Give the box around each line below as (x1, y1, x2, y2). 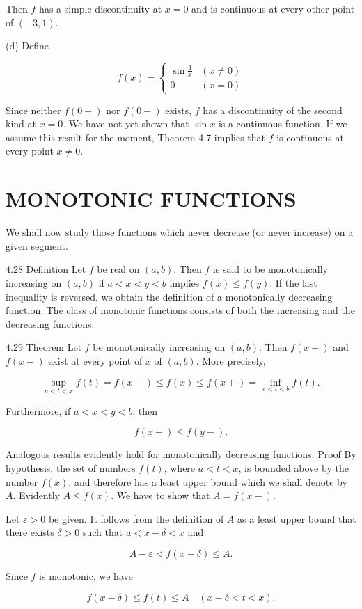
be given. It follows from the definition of (48, 511, 224, 525)
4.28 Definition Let (6, 262, 86, 276)
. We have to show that (111, 488, 210, 503)
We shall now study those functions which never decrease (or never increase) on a (6, 225, 354, 239)
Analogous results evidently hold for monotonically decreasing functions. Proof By (6, 447, 356, 461)
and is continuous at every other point (191, 1, 355, 15)
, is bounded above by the (238, 460, 349, 475)
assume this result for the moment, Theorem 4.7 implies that (6, 129, 266, 144)
